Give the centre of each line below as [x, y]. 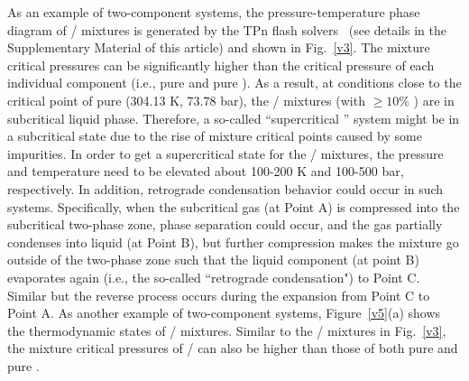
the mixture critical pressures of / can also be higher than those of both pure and [233, 348]
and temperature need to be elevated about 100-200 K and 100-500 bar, [206, 171]
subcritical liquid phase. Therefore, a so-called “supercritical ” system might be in [234, 118]
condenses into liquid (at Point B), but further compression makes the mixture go [233, 242]
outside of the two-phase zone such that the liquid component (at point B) [213, 260]
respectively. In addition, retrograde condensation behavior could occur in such [225, 188]
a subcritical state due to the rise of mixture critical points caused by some [215, 136]
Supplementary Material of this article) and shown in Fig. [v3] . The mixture [219, 47]
